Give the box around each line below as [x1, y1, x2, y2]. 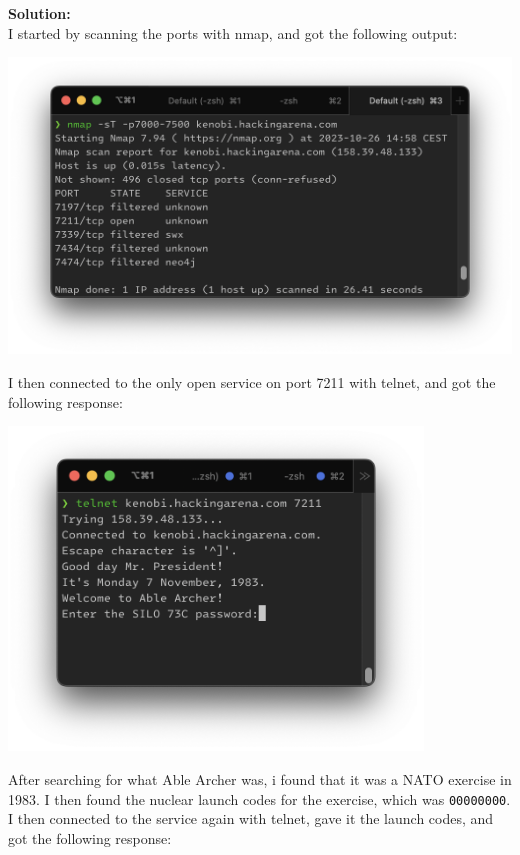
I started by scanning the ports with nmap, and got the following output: [8, 22, 458, 43]
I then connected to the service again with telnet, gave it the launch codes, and [8, 808, 494, 829]
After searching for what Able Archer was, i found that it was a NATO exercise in [8, 769, 512, 790]
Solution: [8, 3, 71, 23]
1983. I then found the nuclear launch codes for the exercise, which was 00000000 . [8, 788, 511, 809]
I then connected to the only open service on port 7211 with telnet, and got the [8, 372, 496, 393]
